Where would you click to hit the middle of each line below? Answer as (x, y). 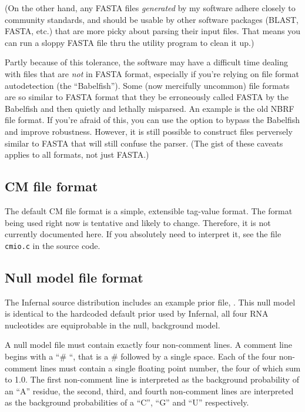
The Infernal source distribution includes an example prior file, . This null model (150, 302)
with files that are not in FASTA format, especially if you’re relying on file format (152, 73)
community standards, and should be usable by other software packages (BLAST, (152, 19)
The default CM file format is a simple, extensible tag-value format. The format (149, 210)
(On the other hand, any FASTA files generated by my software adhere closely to (150, 8)
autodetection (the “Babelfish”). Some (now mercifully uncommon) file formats (147, 85)
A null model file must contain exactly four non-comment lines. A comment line (148, 345)
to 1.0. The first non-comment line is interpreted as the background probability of (152, 379)
